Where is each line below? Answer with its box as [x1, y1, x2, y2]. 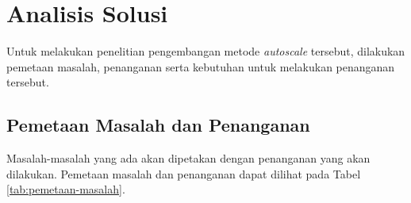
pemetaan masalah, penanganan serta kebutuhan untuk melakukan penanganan [6, 58, 395, 75]
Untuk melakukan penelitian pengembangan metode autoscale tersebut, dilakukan [6, 43, 405, 59]
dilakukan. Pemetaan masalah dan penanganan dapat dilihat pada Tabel [6, 165, 361, 182]
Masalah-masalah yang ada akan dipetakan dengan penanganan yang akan [6, 150, 371, 167]
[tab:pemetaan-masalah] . [6, 181, 125, 197]
